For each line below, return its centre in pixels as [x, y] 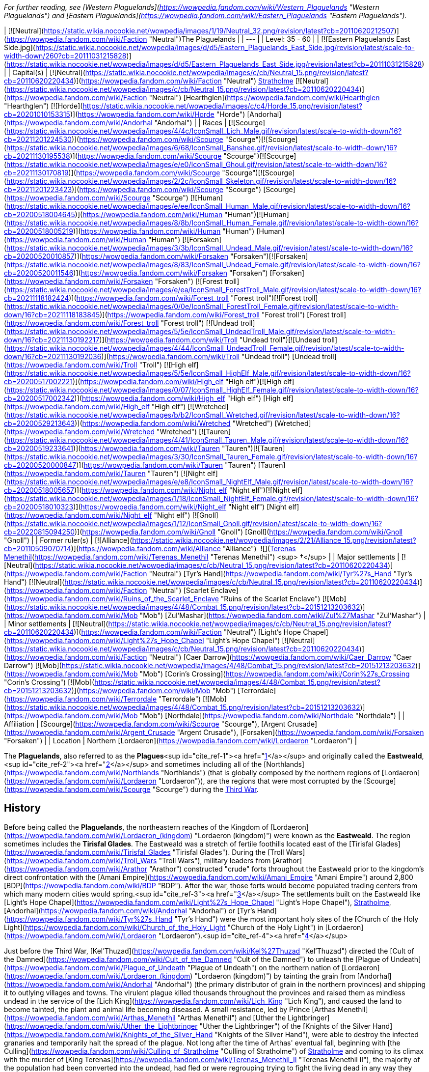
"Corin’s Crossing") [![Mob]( [49, 682]
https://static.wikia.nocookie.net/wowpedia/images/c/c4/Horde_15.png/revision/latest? [222, 106]
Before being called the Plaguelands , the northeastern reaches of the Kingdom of [136, 827]
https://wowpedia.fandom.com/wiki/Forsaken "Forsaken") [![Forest [115, 281]
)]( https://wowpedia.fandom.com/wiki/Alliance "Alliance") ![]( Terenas [183, 549]
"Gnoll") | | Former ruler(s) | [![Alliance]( [68, 540]
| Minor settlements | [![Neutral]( [56, 624]
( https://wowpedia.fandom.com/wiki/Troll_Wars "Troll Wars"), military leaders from [137, 860]
